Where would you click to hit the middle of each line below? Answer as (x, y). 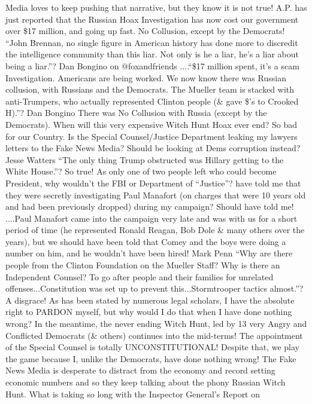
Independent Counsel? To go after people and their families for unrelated (140, 276)
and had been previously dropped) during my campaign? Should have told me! (150, 206)
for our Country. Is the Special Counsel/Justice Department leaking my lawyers (152, 136)
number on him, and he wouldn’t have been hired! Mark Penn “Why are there (149, 253)
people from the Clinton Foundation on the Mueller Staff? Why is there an (143, 265)
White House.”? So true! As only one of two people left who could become (141, 171)
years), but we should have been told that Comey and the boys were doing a (146, 241)
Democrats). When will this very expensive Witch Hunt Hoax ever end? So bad (152, 124)
